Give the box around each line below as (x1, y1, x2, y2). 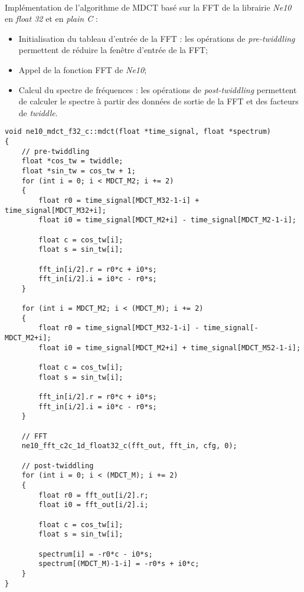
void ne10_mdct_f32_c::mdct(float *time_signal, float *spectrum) (5, 127, 272, 136)
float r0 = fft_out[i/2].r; (38, 491, 149, 499)
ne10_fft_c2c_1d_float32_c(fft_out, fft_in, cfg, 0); (21, 442, 237, 450)
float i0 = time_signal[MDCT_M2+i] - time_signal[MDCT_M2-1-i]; (38, 216, 296, 225)
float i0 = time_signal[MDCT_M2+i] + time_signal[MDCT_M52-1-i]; (38, 343, 301, 352)
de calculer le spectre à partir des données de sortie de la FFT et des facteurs (18, 95, 299, 107)
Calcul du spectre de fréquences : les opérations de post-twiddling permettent (18, 83, 297, 96)
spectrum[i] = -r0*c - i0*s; (38, 550, 153, 558)
